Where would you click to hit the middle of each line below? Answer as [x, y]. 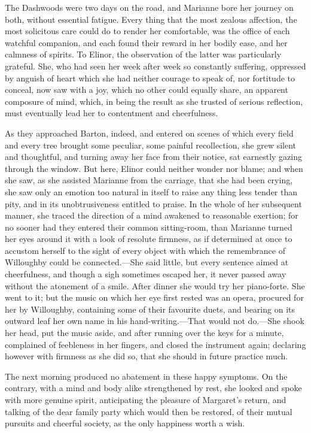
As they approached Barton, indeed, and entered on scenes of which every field [149, 133]
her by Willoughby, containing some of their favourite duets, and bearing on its [150, 309]
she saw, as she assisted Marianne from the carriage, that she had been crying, [149, 180]
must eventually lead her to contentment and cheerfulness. [112, 113]
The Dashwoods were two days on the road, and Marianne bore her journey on [149, 7]
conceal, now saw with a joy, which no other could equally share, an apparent [147, 90]
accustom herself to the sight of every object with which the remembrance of [145, 250]
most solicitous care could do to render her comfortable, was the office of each [147, 31]
